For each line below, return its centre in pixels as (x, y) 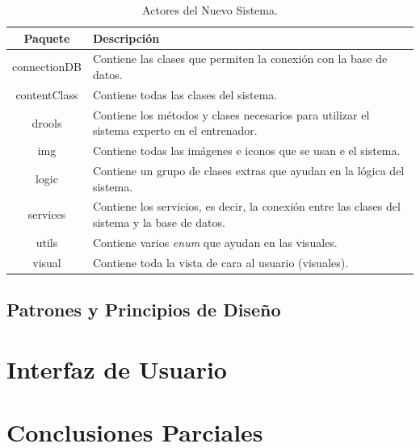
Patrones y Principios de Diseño (144, 310)
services (47, 214)
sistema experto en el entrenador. (175, 130)
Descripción (126, 38)
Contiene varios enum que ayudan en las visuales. (215, 242)
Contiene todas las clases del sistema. (185, 94)
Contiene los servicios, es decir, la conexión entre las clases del (246, 206)
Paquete (47, 38)
